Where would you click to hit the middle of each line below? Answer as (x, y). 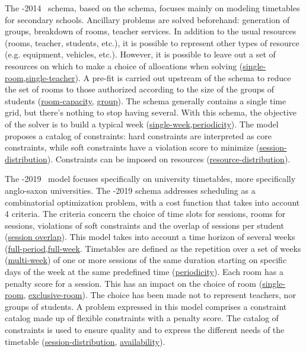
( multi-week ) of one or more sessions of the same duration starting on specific (146, 260)
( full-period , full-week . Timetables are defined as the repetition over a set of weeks (153, 248)
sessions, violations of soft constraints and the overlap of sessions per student (144, 225)
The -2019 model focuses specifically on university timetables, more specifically (150, 179)
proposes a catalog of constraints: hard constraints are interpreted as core (138, 135)
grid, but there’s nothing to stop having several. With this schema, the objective (151, 112)
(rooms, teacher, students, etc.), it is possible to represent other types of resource (152, 42)
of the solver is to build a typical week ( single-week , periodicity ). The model (142, 124)
